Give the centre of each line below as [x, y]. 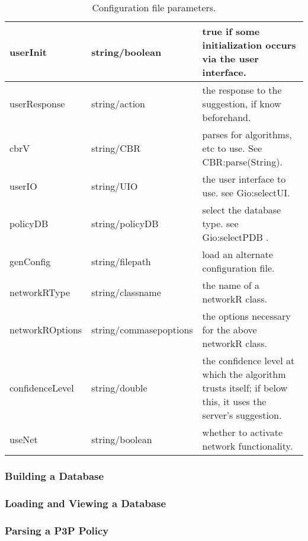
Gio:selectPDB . [235, 237]
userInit [28, 52]
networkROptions [46, 330]
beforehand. [227, 117]
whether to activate [243, 432]
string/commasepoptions [142, 330]
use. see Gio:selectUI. [246, 192]
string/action [118, 104]
